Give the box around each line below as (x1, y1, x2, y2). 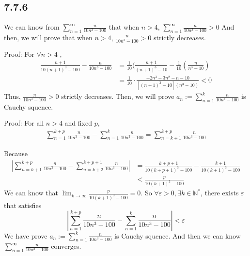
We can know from (4, 22, 60, 32)
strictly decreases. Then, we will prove (61, 91, 174, 101)
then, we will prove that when (4, 32, 93, 42)
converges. (51, 241, 81, 251)
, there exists (201, 188, 239, 198)
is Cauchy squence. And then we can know (114, 230, 241, 240)
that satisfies (4, 200, 42, 210)
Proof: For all (4, 118, 44, 128)
